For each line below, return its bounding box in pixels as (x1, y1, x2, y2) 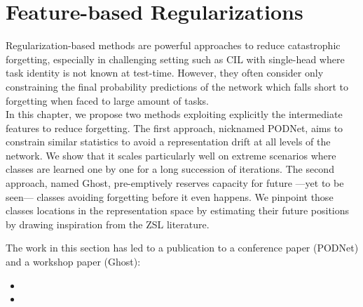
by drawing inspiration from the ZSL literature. (6, 216, 210, 231)
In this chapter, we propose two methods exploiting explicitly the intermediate (6, 107, 343, 122)
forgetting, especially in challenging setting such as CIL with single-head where (6, 51, 345, 66)
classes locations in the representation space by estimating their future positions (6, 203, 350, 218)
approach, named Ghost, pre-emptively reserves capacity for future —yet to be (6, 176, 344, 190)
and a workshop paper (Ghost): (6, 254, 141, 269)
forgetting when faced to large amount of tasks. (6, 93, 209, 107)
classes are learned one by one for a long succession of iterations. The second (6, 162, 334, 176)
